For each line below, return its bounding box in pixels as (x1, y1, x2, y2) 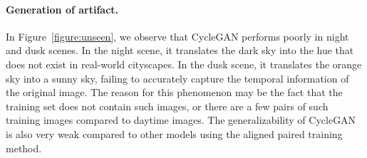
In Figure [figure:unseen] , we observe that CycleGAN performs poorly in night (6, 28, 349, 43)
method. (6, 140, 42, 155)
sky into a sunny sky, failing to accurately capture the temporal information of (6, 70, 349, 85)
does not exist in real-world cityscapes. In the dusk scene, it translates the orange (6, 56, 362, 71)
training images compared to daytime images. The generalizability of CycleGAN (6, 112, 356, 127)
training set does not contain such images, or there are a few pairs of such (6, 98, 329, 113)
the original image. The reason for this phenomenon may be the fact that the (6, 85, 343, 100)
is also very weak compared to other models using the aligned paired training (6, 126, 343, 141)
